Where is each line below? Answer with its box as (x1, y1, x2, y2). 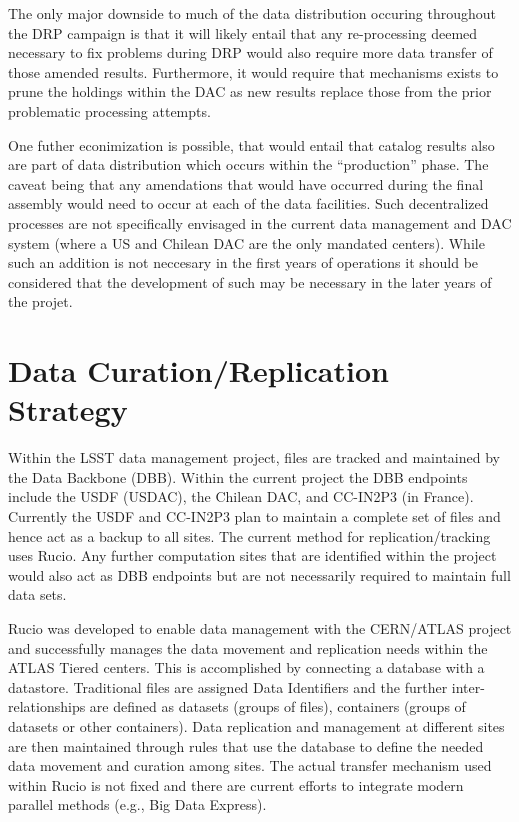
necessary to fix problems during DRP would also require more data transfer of (8, 42, 493, 63)
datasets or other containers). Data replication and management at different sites (8, 715, 505, 736)
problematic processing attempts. (8, 100, 211, 121)
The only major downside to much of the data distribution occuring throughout (8, 3, 497, 23)
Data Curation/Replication (8, 350, 389, 391)
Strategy (8, 389, 128, 430)
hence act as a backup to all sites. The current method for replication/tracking (8, 525, 491, 546)
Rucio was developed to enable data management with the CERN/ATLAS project (8, 617, 512, 638)
